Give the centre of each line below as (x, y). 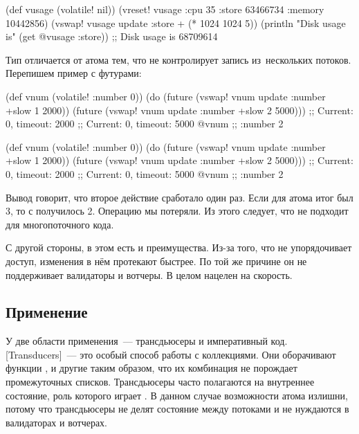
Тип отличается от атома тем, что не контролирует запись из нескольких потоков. (178, 59)
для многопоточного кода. (60, 224)
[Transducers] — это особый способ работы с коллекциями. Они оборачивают (171, 354)
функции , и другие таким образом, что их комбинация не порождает (151, 368)
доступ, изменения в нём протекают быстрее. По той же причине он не (156, 261)
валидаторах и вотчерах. (56, 422)
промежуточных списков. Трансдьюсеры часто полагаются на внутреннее (160, 382)
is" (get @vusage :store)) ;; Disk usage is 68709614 (112, 36)
